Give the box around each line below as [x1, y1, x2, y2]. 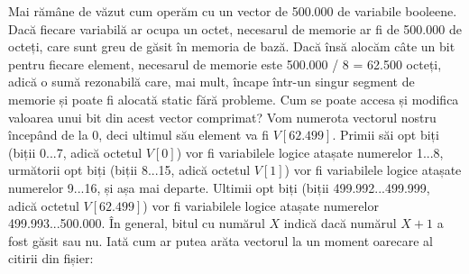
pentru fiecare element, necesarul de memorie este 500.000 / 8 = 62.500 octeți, [8, 54, 442, 73]
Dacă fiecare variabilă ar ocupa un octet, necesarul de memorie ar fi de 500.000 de [8, 19, 462, 38]
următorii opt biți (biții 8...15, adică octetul [8, 160, 251, 179]
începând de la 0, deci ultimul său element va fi [8, 125, 270, 144]
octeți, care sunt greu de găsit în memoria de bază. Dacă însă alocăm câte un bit [8, 37, 455, 56]
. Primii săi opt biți [332, 125, 439, 144]
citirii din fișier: [8, 249, 94, 268]
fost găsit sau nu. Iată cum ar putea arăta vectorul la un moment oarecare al [8, 231, 433, 250]
